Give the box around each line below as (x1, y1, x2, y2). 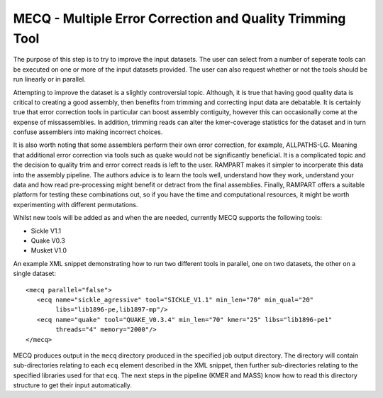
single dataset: (13, 270, 57, 278)
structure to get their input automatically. (13, 381, 133, 389)
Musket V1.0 (30, 246, 67, 255)
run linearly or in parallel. (13, 75, 86, 84)
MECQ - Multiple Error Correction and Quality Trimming (13, 11, 346, 26)
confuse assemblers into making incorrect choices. (13, 128, 163, 136)
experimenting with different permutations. (13, 200, 138, 209)
